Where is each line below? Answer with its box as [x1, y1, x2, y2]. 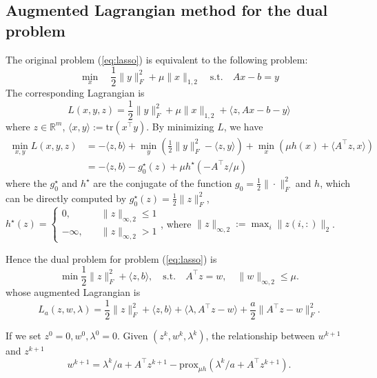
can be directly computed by [6, 190, 127, 205]
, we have [223, 119, 263, 133]
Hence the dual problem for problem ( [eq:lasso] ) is [6, 251, 217, 266]
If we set [6, 328, 41, 343]
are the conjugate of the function [93, 175, 232, 190]
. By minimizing [146, 119, 214, 133]
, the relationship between [205, 328, 315, 343]
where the [6, 175, 47, 190]
